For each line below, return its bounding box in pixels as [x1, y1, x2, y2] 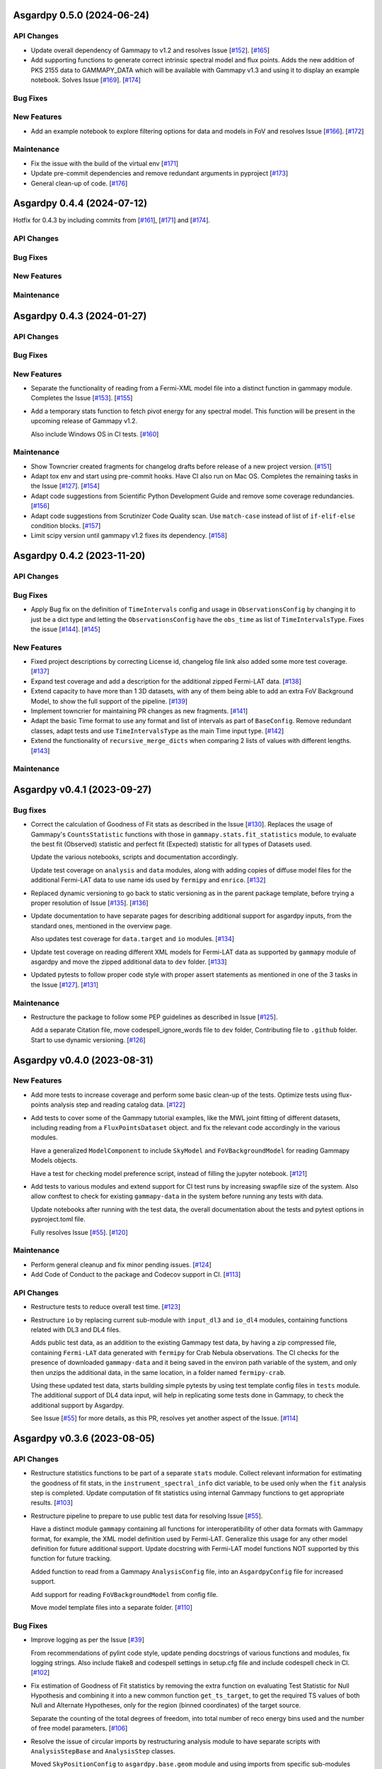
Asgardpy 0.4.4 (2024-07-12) [13, 197, 148, 209]
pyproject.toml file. [30, 1215, 86, 1223]
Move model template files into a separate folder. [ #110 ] [30, 1603, 192, 1611]
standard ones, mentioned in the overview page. [30, 921, 173, 930]
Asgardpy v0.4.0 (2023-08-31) [13, 1054, 154, 1066]
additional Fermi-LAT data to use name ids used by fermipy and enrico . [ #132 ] [30, 876, 266, 884]
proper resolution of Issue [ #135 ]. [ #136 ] [30, 899, 149, 907]
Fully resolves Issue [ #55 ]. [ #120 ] [30, 1228, 128, 1236]
